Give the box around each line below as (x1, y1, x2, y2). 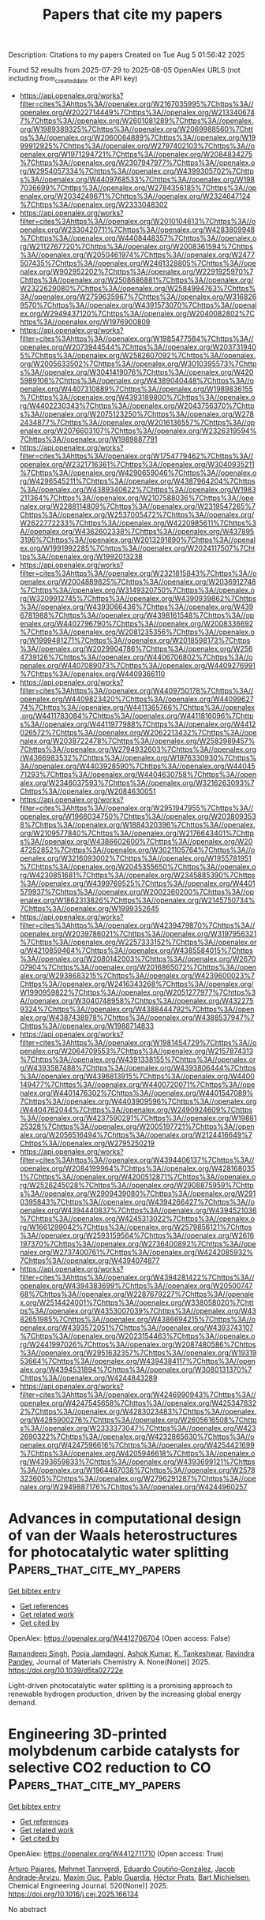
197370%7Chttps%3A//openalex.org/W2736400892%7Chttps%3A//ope (19, 1238, 256, 1248)
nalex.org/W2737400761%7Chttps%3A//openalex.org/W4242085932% (19, 1247, 254, 1257)
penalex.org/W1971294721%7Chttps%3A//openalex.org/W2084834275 (19, 149, 253, 159)
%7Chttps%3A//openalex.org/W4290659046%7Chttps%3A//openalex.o (19, 468, 257, 477)
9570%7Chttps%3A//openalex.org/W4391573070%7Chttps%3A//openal (19, 300, 257, 309)
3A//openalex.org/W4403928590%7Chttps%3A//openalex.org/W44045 (19, 761, 256, 771)
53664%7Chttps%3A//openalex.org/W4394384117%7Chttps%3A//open (19, 1356, 256, 1365)
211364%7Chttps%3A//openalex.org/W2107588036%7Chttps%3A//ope (19, 493, 255, 502)
